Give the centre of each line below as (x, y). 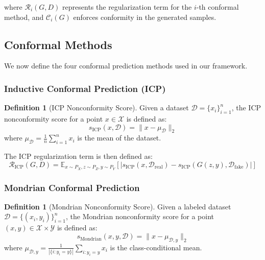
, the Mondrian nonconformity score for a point (140, 216)
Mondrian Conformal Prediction (72, 187)
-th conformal (218, 7)
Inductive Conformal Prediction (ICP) (85, 88)
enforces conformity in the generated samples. (145, 17)
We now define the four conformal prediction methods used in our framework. (126, 66)
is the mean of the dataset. (119, 138)
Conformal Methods (58, 44)
